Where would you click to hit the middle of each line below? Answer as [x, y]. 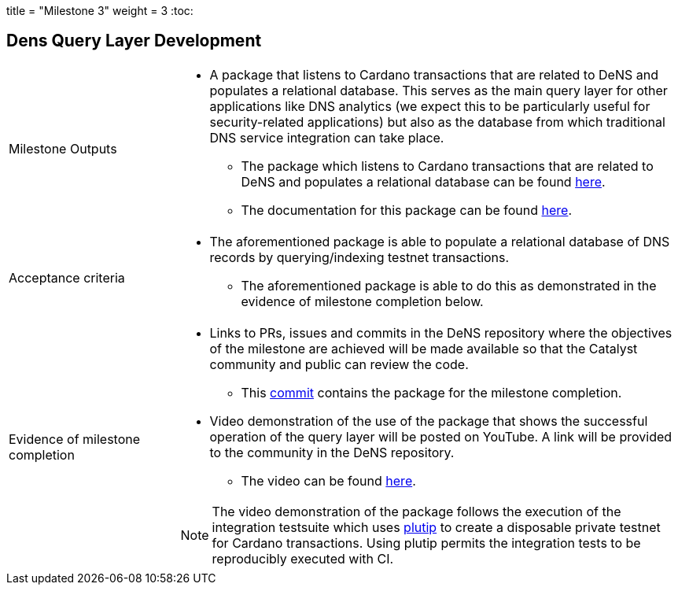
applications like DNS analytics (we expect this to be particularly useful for [430, 106]
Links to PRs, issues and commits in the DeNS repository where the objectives [441, 332]
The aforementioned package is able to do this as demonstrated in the [449, 285]
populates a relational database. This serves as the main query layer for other [438, 90]
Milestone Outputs [63, 148]
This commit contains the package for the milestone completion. [431, 392]
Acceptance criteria [67, 277]
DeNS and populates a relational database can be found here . [423, 181]
